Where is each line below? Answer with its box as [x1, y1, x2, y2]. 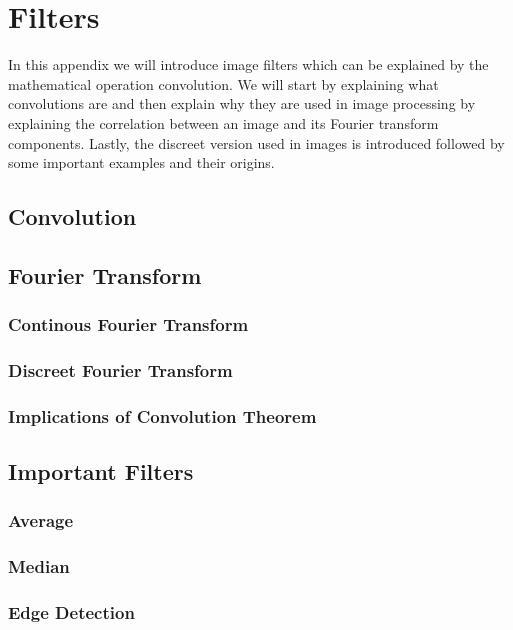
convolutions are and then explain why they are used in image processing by [8, 93, 476, 114]
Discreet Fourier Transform [8, 358, 233, 383]
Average [8, 508, 74, 533]
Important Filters [8, 456, 194, 487]
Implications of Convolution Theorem [8, 403, 317, 428]
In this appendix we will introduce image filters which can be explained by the [8, 54, 489, 75]
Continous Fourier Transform [8, 312, 249, 337]
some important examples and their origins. [8, 152, 275, 173]
